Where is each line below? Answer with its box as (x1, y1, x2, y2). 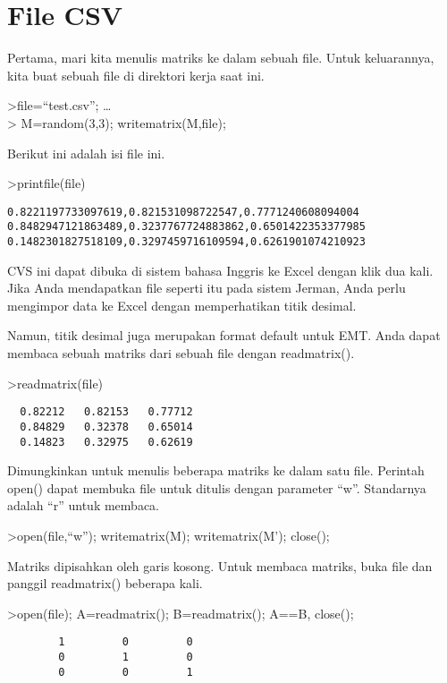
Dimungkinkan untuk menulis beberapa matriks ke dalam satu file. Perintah (7, 461, 425, 480)
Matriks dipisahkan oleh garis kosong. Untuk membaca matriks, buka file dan (7, 556, 433, 575)
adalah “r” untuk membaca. (7, 496, 159, 515)
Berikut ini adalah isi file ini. (7, 143, 165, 162)
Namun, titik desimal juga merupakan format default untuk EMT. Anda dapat (7, 326, 441, 345)
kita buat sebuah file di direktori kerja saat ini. (7, 65, 265, 84)
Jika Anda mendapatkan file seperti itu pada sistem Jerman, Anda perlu (7, 278, 406, 297)
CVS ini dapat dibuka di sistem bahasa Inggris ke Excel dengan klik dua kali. (7, 260, 434, 279)
